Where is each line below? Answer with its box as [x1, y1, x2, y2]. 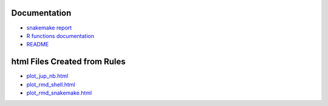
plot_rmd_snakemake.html [26, 89, 92, 96]
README [26, 41, 49, 48]
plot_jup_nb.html [26, 72, 69, 79]
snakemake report [26, 24, 72, 31]
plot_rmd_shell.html [26, 81, 75, 88]
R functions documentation [26, 32, 94, 39]
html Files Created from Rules [11, 57, 126, 67]
